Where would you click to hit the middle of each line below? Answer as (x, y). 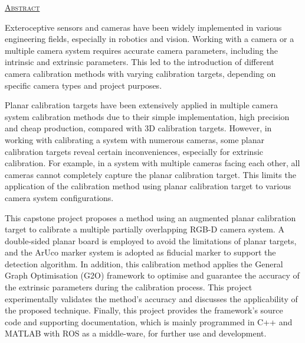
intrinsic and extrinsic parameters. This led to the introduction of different (140, 62)
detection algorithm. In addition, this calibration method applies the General (144, 263)
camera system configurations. (59, 197)
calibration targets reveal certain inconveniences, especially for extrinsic (134, 151)
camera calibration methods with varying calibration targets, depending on (140, 73)
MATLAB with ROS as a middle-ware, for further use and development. (136, 333)
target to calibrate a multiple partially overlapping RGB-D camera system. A (145, 229)
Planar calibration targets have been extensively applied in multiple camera (141, 105)
